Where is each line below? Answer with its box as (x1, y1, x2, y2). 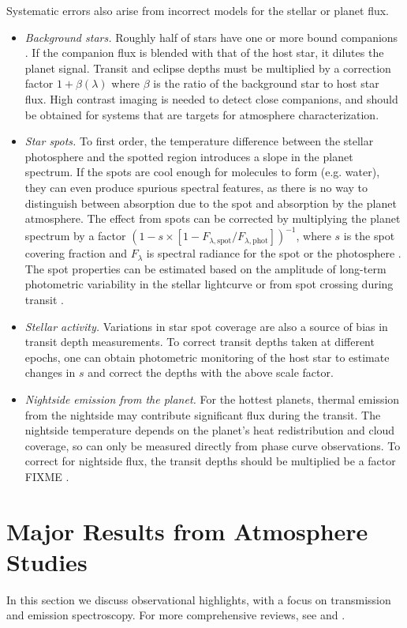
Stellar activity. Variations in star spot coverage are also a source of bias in (24, 318, 388, 334)
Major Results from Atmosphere (6, 514, 368, 547)
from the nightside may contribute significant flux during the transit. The (24, 406, 381, 423)
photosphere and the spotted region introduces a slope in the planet (24, 148, 353, 164)
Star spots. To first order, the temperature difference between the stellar (24, 133, 374, 149)
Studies (6, 545, 88, 577)
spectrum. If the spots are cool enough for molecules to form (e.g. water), (24, 164, 380, 180)
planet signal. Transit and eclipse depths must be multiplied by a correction (24, 59, 391, 76)
